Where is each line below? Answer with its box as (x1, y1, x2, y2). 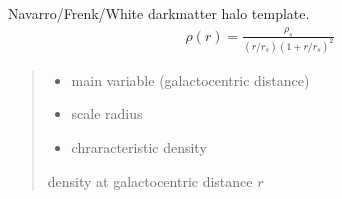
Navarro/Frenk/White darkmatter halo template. (8, 3, 310, 23)
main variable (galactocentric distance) (71, 69, 310, 90)
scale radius (71, 103, 143, 124)
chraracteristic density (71, 136, 207, 157)
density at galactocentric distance (47, 170, 253, 191)
